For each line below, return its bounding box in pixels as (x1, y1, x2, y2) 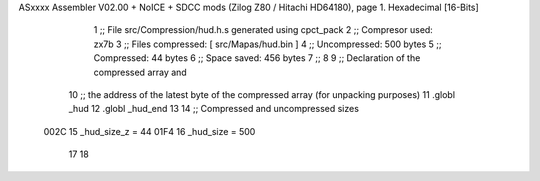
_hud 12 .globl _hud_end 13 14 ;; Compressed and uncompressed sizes (68, 103, 360, 115)
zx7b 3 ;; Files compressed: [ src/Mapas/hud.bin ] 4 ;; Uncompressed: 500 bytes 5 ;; (93, 38, 442, 50)
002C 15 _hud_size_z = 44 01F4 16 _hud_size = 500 (43, 125, 256, 137)
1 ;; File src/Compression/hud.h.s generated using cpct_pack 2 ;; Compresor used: (93, 24, 434, 36)
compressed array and (93, 66, 187, 78)
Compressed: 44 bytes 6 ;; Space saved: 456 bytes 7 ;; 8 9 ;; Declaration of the (93, 52, 421, 64)
